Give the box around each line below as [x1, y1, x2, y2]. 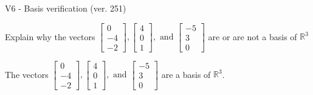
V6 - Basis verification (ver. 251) [5, 2, 126, 14]
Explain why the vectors [5, 30, 95, 43]
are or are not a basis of [208, 30, 297, 43]
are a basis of [161, 68, 211, 80]
